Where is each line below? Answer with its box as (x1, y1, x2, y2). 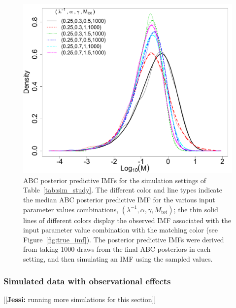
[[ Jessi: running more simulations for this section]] (3, 294, 156, 304)
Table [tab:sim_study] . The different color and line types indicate (23, 185, 223, 195)
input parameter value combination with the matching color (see (23, 225, 218, 235)
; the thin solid (173, 204, 218, 214)
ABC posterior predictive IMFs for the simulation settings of (23, 175, 206, 185)
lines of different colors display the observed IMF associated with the (23, 215, 231, 225)
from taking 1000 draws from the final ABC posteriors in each (23, 244, 211, 254)
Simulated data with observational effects (3, 274, 171, 287)
